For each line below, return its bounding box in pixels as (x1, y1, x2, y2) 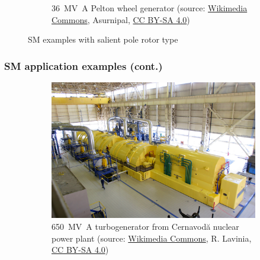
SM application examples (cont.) (4, 58, 163, 73)
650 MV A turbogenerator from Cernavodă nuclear (52, 220, 239, 232)
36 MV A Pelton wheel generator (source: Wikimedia (52, 2, 248, 14)
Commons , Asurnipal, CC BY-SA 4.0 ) (52, 13, 190, 25)
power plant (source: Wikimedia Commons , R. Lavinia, (52, 232, 252, 244)
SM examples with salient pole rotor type (28, 33, 178, 46)
